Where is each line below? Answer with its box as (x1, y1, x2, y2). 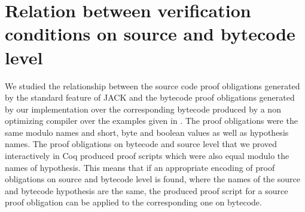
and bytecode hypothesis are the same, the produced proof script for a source (5, 184, 288, 197)
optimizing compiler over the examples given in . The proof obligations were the (5, 114, 298, 127)
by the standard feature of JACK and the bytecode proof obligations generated (5, 91, 295, 104)
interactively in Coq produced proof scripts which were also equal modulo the (5, 149, 289, 162)
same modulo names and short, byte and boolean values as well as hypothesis (5, 126, 289, 138)
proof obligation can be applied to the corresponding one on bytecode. (5, 196, 262, 208)
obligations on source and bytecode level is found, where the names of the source (5, 173, 300, 185)
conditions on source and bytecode (5, 21, 295, 46)
